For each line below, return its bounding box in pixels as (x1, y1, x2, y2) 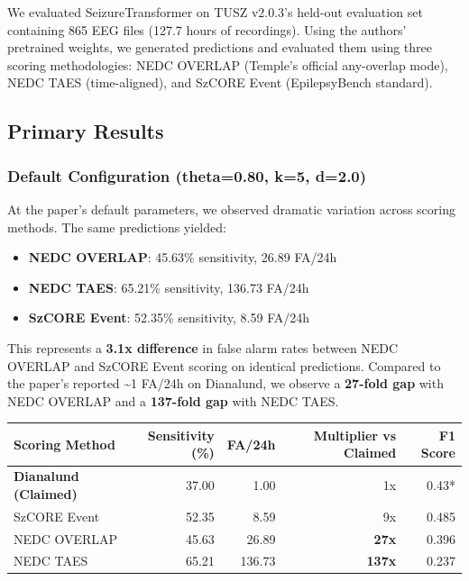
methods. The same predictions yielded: (7, 217, 226, 236)
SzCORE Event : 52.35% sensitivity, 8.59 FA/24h (28, 308, 310, 327)
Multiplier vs (313, 425, 397, 444)
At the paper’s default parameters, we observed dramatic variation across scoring (7, 199, 455, 218)
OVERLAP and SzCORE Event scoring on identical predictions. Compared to (7, 356, 441, 375)
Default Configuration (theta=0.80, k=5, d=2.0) (7, 164, 367, 186)
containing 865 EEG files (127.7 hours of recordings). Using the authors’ (7, 20, 407, 39)
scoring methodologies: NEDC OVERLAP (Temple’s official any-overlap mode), (7, 55, 448, 74)
